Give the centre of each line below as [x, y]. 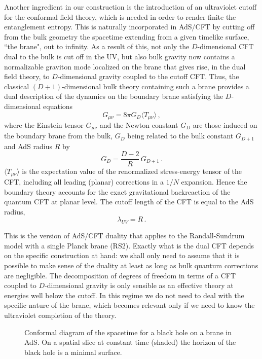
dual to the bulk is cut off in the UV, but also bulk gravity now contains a [120, 56]
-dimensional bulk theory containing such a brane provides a [156, 86]
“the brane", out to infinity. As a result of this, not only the [97, 46]
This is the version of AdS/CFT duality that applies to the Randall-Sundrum [124, 236]
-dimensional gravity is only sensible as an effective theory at [139, 285]
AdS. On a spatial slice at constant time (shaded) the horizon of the [130, 342]
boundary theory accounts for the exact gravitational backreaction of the [117, 191]
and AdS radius [28, 146]
